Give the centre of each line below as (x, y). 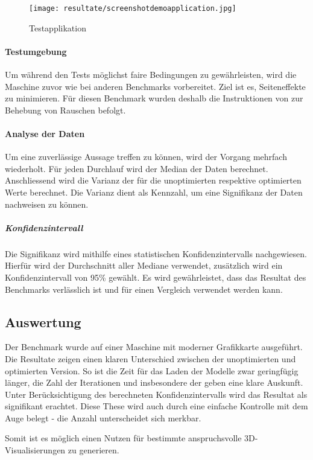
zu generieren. (93, 450)
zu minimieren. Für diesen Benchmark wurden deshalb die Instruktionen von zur (154, 98)
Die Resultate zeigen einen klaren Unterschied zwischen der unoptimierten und (150, 358)
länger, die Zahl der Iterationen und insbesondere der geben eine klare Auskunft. (154, 382)
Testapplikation (58, 27)
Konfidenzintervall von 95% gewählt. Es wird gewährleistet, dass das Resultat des (156, 277)
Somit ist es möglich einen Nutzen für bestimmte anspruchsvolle (123, 438)
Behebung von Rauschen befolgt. (65, 110)
